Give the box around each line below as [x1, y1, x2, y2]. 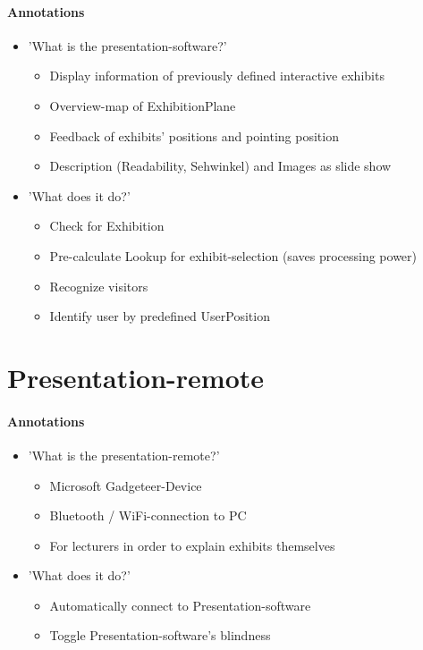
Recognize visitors [49, 276, 148, 295]
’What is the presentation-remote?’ [28, 445, 220, 464]
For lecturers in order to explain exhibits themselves [49, 536, 335, 554]
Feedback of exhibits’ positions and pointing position [49, 126, 339, 145]
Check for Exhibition [49, 216, 165, 235]
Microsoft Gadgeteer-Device [49, 476, 202, 494]
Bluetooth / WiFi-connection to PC [49, 506, 247, 525]
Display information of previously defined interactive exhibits [49, 66, 385, 85]
